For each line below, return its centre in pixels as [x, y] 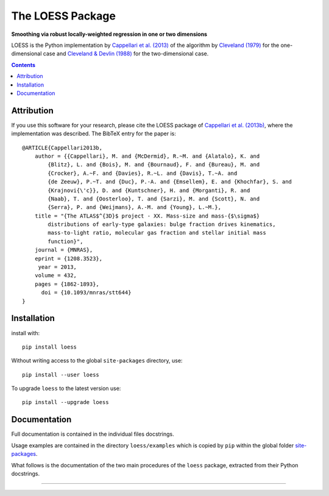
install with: [26, 333]
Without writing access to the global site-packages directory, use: [97, 361]
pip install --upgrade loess [65, 402]
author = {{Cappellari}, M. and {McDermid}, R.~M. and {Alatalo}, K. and [147, 156]
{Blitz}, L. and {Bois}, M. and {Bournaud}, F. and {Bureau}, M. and [154, 165]
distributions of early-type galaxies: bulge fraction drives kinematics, [162, 225]
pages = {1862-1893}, [67, 284]
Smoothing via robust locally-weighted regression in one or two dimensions [109, 34]
